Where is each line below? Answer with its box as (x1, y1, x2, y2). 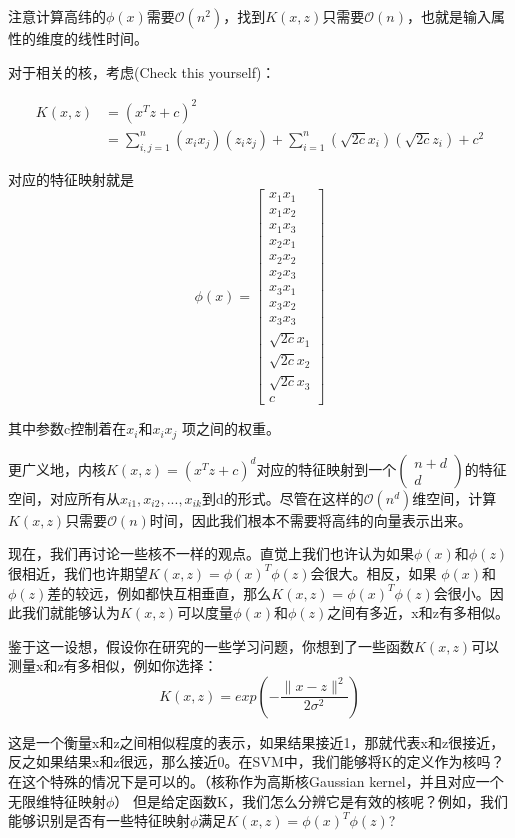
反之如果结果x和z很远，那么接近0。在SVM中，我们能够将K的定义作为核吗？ (8, 751, 505, 772)
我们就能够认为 (21, 602, 120, 623)
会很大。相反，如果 (310, 562, 437, 583)
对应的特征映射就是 (8, 168, 134, 189)
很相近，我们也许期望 (8, 562, 148, 583)
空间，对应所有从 (8, 487, 120, 508)
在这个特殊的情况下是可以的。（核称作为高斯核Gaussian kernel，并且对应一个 (8, 771, 504, 792)
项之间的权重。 (182, 418, 281, 439)
